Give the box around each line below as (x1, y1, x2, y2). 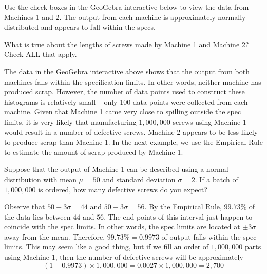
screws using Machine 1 (173, 116, 246, 127)
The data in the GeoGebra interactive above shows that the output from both (4, 66, 250, 76)
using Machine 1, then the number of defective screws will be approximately (4, 251, 243, 262)
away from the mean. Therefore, (4, 231, 105, 242)
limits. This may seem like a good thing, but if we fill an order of (4, 241, 209, 252)
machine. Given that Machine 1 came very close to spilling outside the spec (4, 106, 241, 117)
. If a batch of (195, 173, 238, 184)
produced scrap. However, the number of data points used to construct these (4, 86, 245, 97)
